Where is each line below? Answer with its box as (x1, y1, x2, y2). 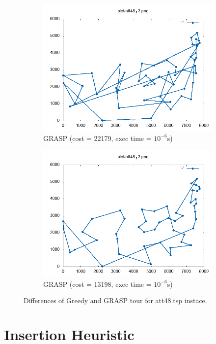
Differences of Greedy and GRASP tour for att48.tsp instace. (24, 295, 207, 306)
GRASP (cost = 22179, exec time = (43, 133, 152, 143)
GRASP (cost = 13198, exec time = (43, 278, 152, 289)
